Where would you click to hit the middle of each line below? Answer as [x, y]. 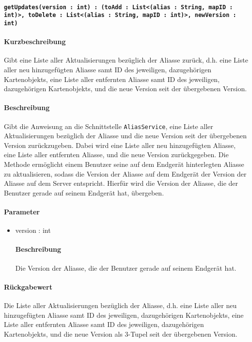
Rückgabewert [28, 286]
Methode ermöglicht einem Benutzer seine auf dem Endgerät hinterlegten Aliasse [124, 164]
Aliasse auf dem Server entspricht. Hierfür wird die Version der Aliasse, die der [121, 183]
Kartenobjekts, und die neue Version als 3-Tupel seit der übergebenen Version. [121, 334]
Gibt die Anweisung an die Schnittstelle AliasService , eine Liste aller [109, 126]
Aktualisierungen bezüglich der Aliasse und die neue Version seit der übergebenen [126, 136]
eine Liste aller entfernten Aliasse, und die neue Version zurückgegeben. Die [116, 155]
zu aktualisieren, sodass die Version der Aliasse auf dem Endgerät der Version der [125, 173]
